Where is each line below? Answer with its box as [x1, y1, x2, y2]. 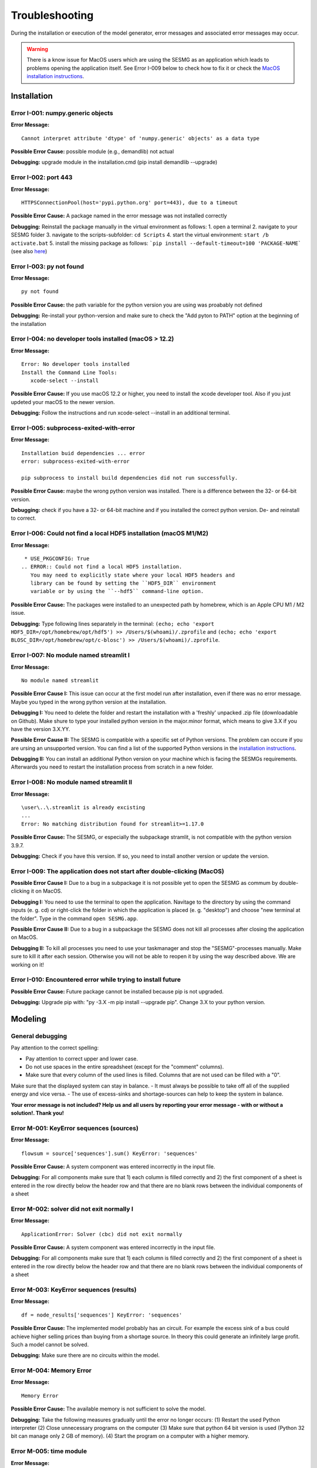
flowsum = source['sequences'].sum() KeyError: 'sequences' [21, 1150, 198, 1157]
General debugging [11, 1032, 68, 1040]
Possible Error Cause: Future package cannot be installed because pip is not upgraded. [11, 988, 224, 995]
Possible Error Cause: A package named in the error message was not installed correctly [11, 212, 227, 220]
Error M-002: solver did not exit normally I [11, 1204, 133, 1213]
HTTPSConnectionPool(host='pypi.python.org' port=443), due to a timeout [21, 199, 238, 206]
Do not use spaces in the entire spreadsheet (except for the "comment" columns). [25, 1063, 224, 1070]
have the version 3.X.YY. [11, 725, 70, 732]
